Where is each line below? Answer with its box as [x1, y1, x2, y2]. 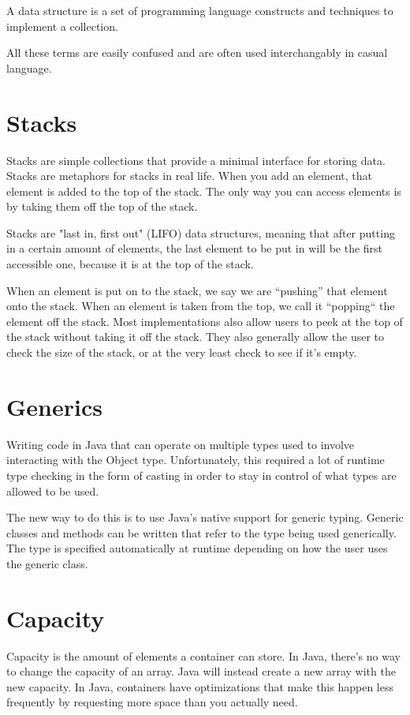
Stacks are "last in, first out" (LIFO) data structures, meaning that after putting [6, 224, 395, 241]
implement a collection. [6, 17, 118, 34]
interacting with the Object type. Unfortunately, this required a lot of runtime [6, 451, 385, 468]
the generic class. [6, 555, 88, 571]
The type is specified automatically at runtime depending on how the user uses [6, 540, 388, 556]
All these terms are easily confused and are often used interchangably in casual [6, 44, 388, 61]
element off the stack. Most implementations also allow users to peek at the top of [6, 313, 403, 329]
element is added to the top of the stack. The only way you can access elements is [6, 182, 401, 199]
